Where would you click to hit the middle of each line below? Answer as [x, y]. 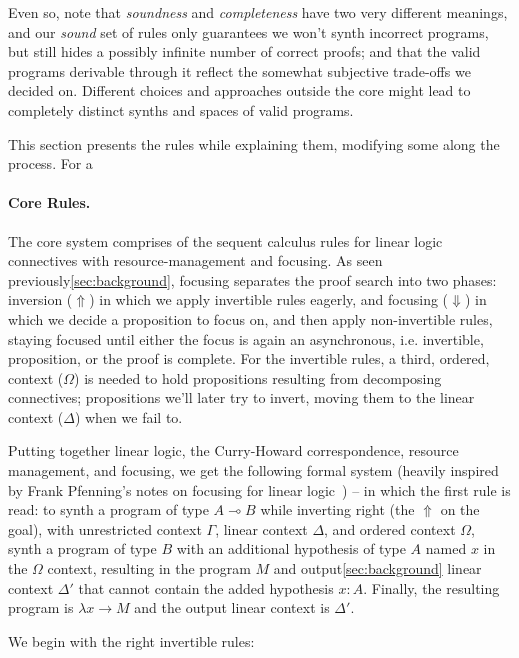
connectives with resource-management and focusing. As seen [195, 260]
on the [460, 509]
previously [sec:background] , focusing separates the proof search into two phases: [252, 279]
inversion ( [40, 299]
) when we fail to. [128, 416]
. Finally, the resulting [431, 587]
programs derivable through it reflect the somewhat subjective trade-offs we [239, 70]
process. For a [50, 163]
